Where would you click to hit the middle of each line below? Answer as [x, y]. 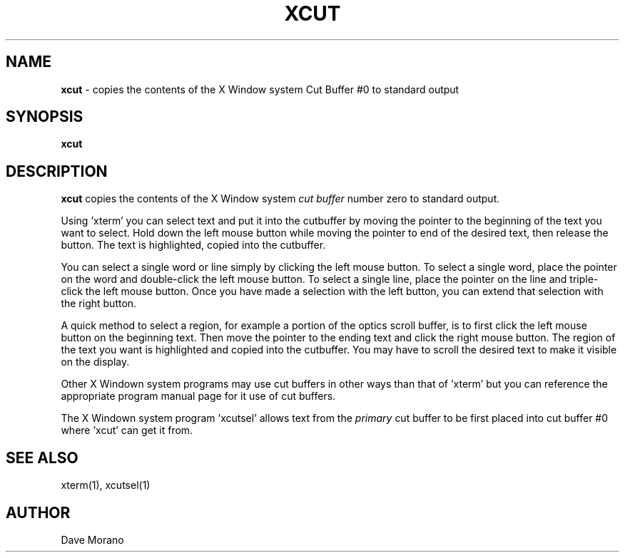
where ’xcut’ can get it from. [127, 430]
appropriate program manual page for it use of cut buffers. [198, 396]
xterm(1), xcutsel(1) [106, 485]
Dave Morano [92, 539]
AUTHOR [38, 512]
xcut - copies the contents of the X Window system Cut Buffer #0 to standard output [260, 89]
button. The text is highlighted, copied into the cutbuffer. [193, 245]
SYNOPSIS [45, 117]
